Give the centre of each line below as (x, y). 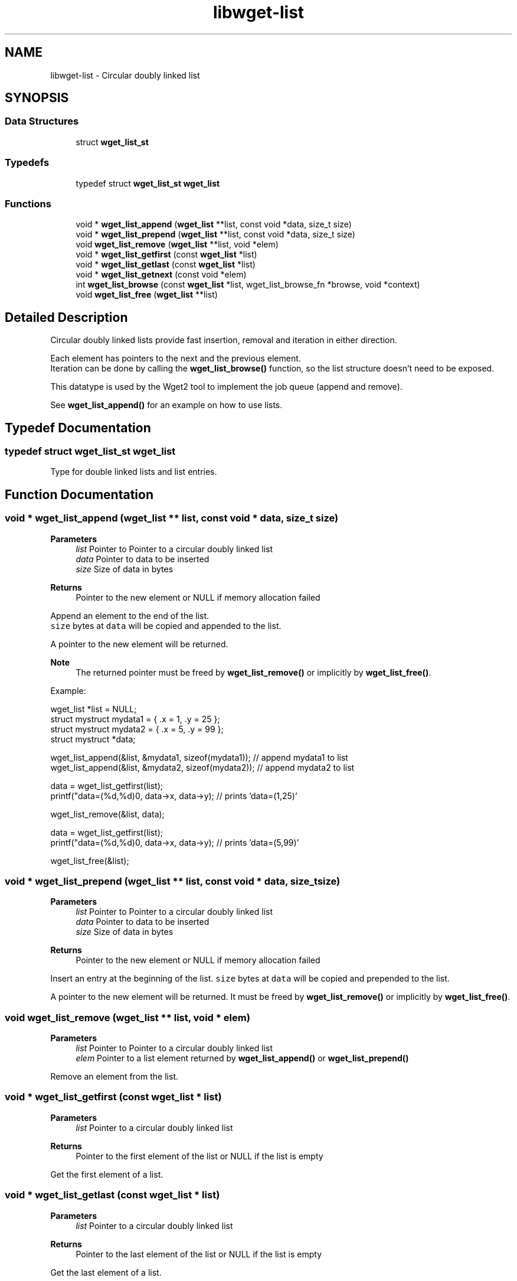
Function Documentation (79, 494)
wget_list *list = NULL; (94, 709)
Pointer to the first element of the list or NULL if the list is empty (199, 1156)
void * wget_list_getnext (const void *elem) (161, 275)
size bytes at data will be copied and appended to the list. (166, 625)
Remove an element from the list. (114, 1077)
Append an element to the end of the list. (130, 615)
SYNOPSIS (37, 98)
